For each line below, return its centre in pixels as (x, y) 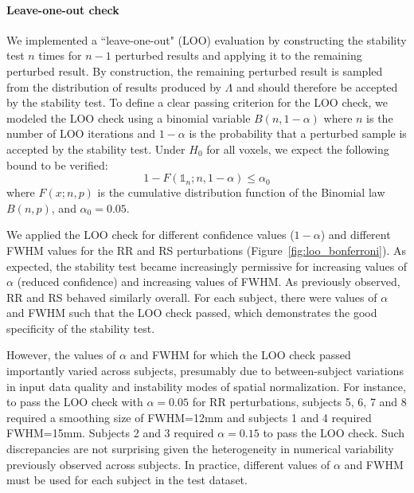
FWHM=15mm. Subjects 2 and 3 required (110, 433)
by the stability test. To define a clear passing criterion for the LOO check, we (197, 102)
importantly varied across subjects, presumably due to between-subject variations (205, 371)
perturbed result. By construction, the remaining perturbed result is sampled (195, 70)
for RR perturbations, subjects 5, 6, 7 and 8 (299, 402)
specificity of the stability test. (81, 328)
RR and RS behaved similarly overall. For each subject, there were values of (192, 297)
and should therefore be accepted (317, 86)
